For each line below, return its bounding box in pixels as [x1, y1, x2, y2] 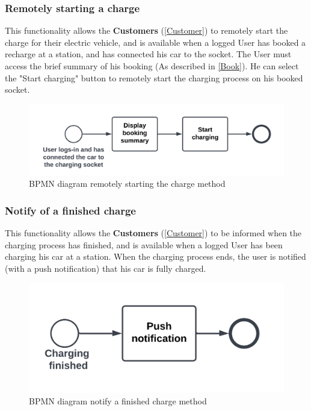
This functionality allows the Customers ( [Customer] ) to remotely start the [5, 24, 288, 37]
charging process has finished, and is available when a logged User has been [5, 238, 283, 251]
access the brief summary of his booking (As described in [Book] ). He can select [5, 60, 299, 72]
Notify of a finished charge [5, 202, 136, 218]
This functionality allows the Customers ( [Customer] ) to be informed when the [5, 227, 302, 239]
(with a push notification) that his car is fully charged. [5, 262, 206, 274]
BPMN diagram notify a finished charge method [29, 394, 207, 407]
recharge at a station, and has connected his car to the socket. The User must [5, 48, 292, 60]
